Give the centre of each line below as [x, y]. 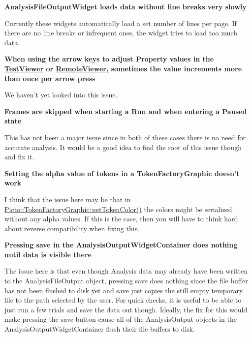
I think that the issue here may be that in [68, 199]
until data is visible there [48, 254]
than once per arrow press [50, 78]
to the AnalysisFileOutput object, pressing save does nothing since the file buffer [126, 281]
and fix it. [19, 157]
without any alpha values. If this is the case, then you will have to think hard [121, 219]
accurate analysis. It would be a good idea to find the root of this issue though [123, 147]
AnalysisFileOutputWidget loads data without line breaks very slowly [126, 6]
